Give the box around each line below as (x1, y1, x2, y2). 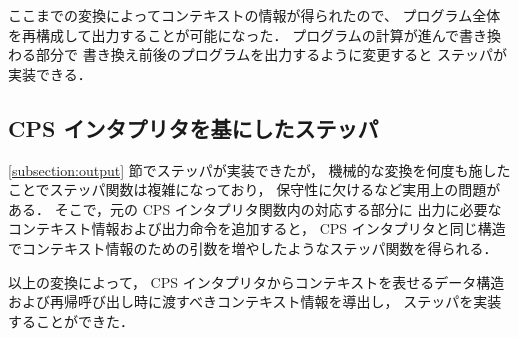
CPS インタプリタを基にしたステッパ (8, 112, 379, 143)
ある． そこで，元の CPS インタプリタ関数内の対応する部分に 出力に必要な (8, 198, 502, 219)
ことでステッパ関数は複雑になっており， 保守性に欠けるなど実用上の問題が (8, 179, 501, 200)
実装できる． (8, 63, 92, 84)
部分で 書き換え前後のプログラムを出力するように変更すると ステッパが (35, 44, 507, 65)
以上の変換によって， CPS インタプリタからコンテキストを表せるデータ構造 (8, 271, 505, 292)
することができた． (8, 310, 134, 331)
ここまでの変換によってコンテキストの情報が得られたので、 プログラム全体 (8, 5, 501, 25)
